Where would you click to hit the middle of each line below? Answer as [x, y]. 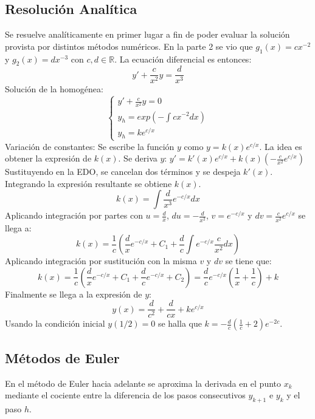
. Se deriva [138, 158]
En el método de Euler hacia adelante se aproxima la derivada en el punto [143, 383]
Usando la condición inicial [55, 323]
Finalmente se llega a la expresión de [74, 294]
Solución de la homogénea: [54, 89]
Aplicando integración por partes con [74, 215]
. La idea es [281, 146]
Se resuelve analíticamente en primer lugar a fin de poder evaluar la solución [147, 34]
